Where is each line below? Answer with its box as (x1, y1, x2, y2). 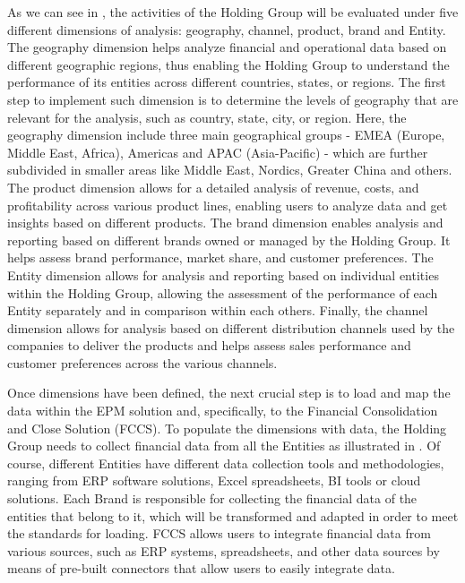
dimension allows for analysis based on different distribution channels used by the (7, 318, 455, 337)
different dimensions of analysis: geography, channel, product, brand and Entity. (7, 20, 446, 39)
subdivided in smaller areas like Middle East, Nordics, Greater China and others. (7, 160, 452, 179)
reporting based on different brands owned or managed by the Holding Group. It (7, 230, 451, 249)
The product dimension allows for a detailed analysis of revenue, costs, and (7, 177, 419, 196)
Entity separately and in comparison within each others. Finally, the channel (7, 301, 428, 320)
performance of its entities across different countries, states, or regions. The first (7, 73, 446, 91)
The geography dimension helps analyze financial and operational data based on (7, 38, 447, 56)
